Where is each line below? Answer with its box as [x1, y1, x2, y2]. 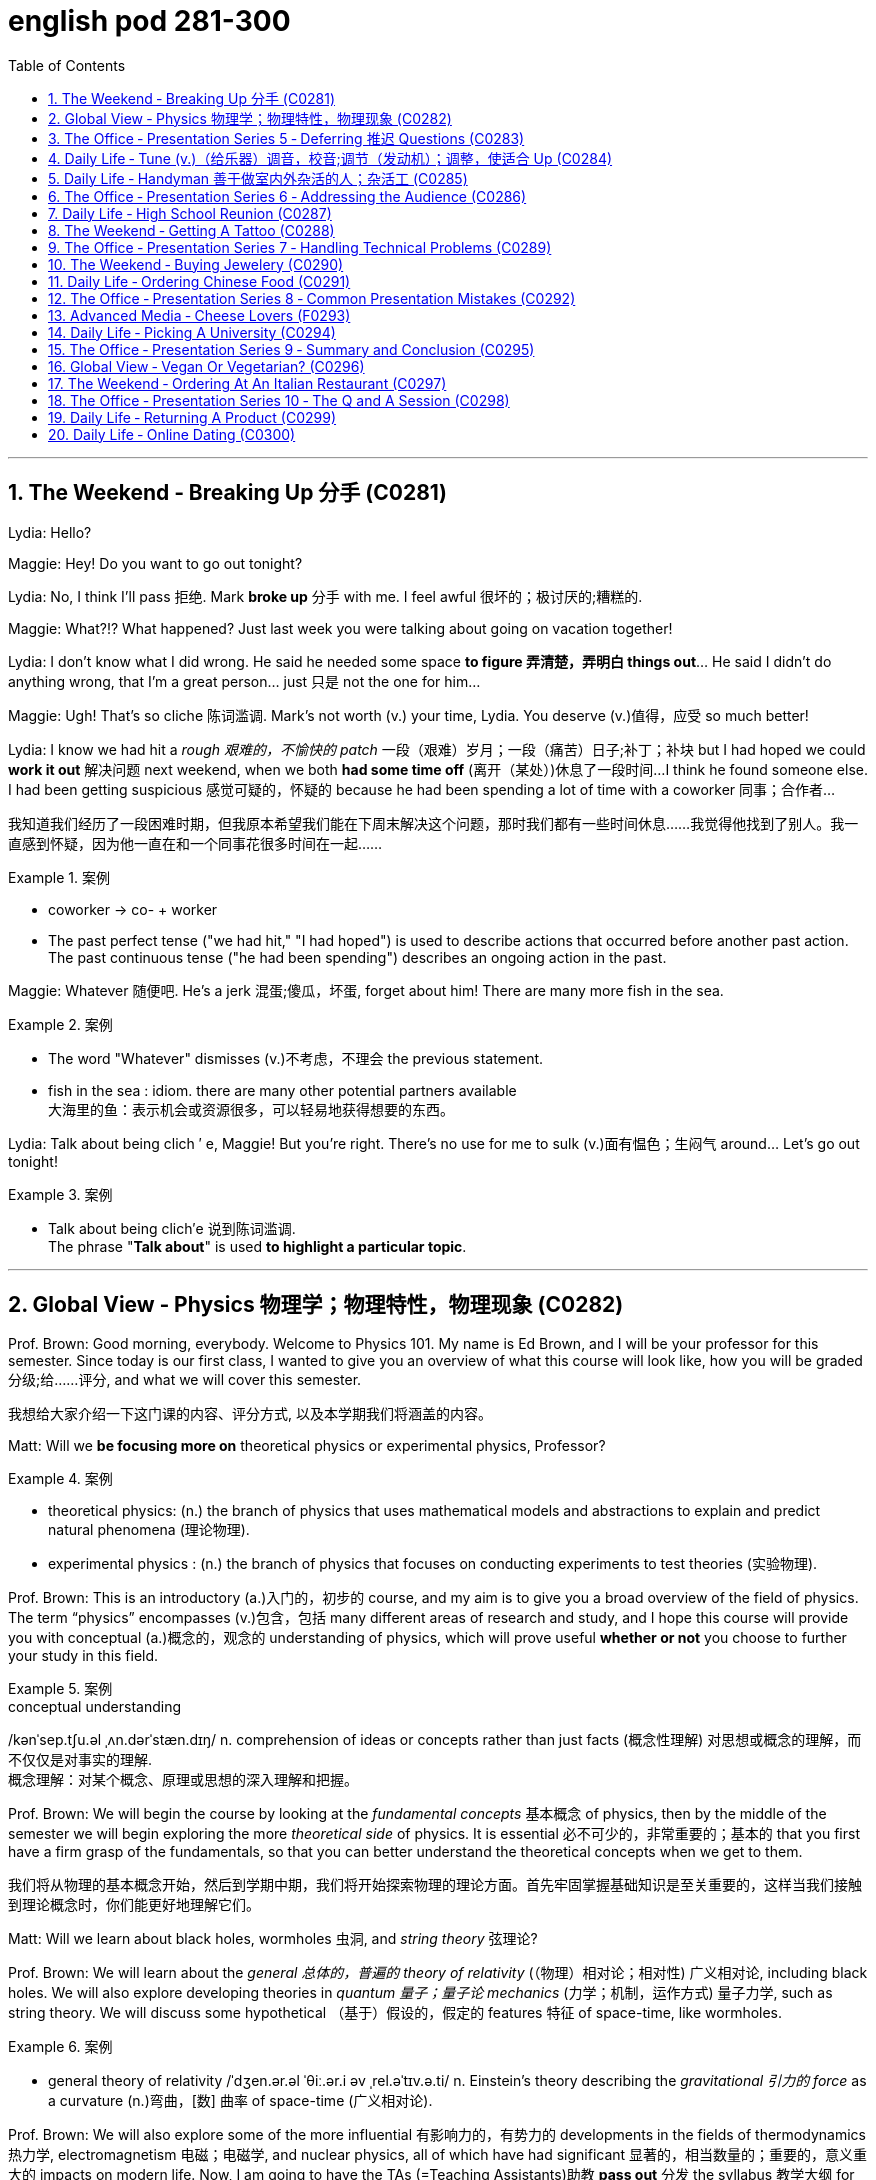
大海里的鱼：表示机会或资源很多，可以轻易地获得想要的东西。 [48, 1100, 454, 1118]
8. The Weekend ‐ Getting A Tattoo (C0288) [48, 221, 335, 239]
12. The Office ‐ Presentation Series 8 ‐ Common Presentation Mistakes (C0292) [48, 289, 576, 307]
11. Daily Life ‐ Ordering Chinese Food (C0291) [48, 272, 351, 290]
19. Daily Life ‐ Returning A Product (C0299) [48, 408, 337, 426]
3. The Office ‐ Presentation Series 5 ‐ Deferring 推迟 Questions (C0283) [48, 129, 525, 147]
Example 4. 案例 [8, 1470, 113, 1488]
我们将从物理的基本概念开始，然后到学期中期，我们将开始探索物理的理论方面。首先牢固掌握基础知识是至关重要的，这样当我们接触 [8, 1876, 862, 1894]
